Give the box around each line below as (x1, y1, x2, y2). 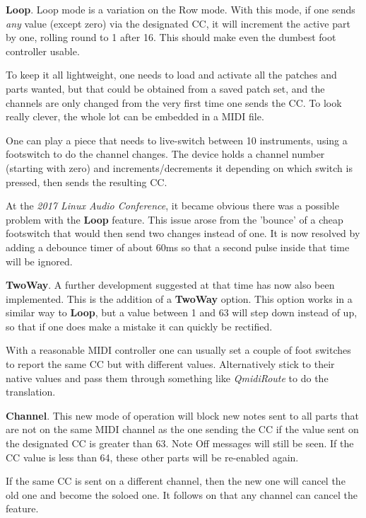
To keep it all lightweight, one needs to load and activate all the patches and (6, 67, 337, 82)
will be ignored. (6, 253, 73, 268)
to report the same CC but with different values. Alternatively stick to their (6, 357, 335, 372)
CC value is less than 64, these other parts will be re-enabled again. (6, 449, 299, 464)
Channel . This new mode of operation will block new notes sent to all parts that (6, 408, 359, 422)
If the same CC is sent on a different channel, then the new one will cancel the (6, 473, 346, 488)
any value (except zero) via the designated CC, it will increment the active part (6, 16, 350, 30)
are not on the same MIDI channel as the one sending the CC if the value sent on (6, 422, 359, 437)
